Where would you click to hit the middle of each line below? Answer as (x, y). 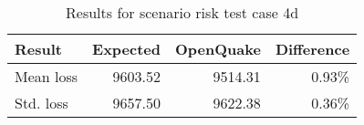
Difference (312, 49)
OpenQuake (218, 49)
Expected (127, 49)
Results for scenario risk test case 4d (182, 12)
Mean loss (47, 76)
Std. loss (42, 103)
